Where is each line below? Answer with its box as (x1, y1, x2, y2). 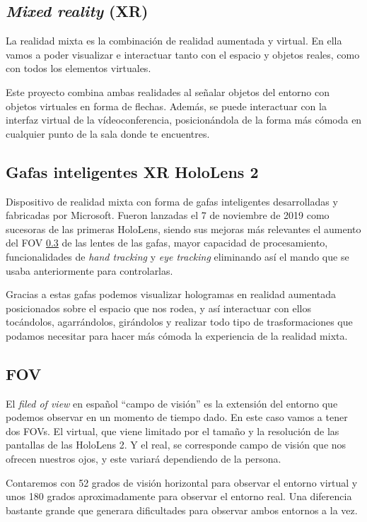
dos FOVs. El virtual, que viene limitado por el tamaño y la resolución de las (6, 423, 339, 438)
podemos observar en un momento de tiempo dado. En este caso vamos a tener (6, 410, 348, 425)
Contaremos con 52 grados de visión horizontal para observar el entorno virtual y (6, 475, 358, 490)
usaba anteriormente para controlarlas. (6, 263, 173, 278)
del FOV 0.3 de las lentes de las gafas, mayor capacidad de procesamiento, (6, 235, 328, 250)
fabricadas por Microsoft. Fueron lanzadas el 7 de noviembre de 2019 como (6, 208, 330, 223)
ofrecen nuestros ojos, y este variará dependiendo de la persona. (6, 451, 281, 466)
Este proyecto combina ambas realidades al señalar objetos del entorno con (6, 84, 330, 99)
